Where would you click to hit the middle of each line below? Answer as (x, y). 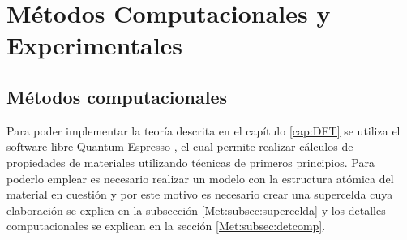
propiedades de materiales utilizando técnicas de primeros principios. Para (191, 162)
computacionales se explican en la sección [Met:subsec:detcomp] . (166, 226)
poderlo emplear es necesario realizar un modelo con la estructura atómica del (200, 178)
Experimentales (95, 45)
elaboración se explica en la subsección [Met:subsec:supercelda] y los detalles (196, 210)
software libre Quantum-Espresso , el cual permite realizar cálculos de (180, 146)
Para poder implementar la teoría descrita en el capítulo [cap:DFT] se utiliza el (203, 130)
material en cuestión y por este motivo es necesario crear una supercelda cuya (200, 194)
